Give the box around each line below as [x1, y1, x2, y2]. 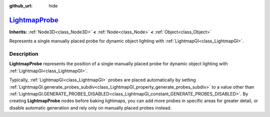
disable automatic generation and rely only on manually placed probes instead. [9, 105, 172, 111]
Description [9, 50, 38, 57]
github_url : [9, 3, 32, 8]
